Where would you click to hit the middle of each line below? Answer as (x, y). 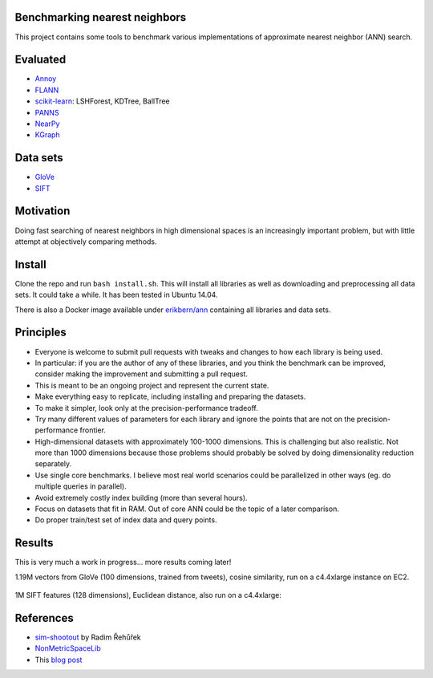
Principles (41, 333)
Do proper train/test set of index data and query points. (126, 520)
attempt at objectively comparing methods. (86, 242)
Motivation (42, 211)
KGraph (47, 135)
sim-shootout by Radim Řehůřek (88, 637)
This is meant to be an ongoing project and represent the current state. (152, 385)
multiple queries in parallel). (81, 486)
